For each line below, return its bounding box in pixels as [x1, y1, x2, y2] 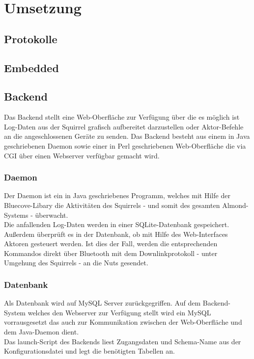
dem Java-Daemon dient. [4, 327, 79, 337]
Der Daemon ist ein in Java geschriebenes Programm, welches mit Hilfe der [4, 190, 230, 201]
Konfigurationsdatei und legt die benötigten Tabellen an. [4, 346, 175, 356]
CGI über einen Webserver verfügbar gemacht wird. [4, 150, 160, 160]
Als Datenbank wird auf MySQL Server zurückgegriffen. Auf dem [4, 298, 201, 308]
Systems [4, 209, 28, 220]
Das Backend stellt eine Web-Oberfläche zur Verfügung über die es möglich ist [4, 112, 240, 122]
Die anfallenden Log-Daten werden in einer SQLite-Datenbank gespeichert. [4, 219, 229, 230]
